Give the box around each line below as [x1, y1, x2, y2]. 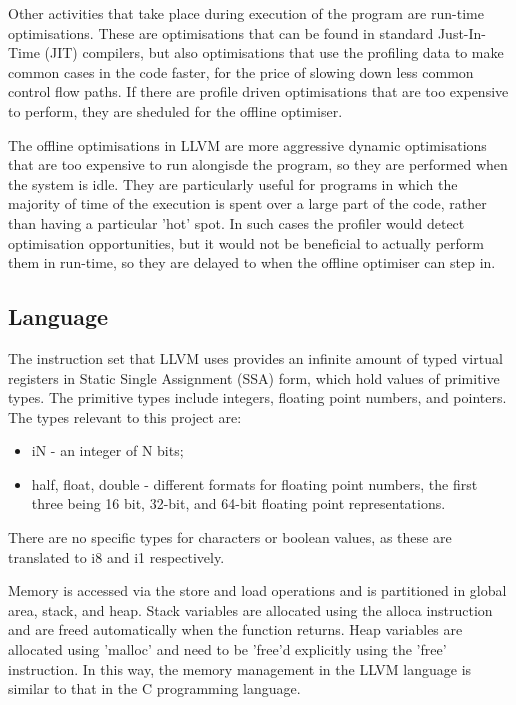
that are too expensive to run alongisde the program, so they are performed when [8, 154, 508, 175]
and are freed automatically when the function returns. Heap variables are [8, 619, 463, 640]
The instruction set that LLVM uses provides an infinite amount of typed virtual [8, 347, 503, 368]
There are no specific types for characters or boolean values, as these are [8, 527, 452, 548]
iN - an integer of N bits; [31, 440, 184, 461]
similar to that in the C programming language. [8, 678, 301, 699]
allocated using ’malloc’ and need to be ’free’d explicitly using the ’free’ [8, 639, 447, 660]
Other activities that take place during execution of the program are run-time [8, 3, 484, 23]
